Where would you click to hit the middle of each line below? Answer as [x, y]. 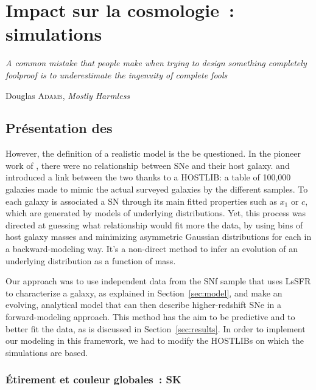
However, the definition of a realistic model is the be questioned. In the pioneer [153, 153]
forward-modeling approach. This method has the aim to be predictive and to [150, 317]
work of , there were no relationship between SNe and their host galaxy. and [148, 165]
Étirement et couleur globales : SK [93, 379]
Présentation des [59, 128]
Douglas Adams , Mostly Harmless [68, 95]
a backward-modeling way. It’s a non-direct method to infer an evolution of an [152, 249]
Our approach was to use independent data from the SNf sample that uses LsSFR [158, 281]
